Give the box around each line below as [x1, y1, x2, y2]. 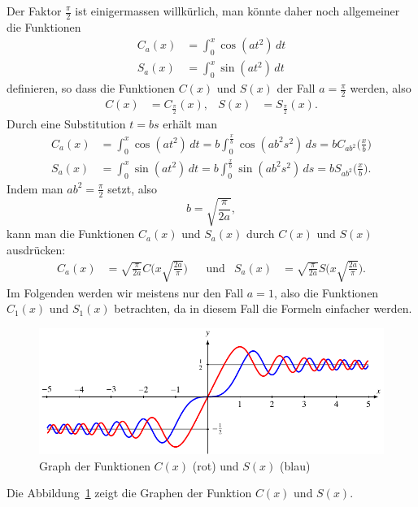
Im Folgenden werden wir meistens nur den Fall [7, 284, 244, 301]
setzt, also [107, 180, 158, 197]
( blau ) [280, 457, 311, 474]
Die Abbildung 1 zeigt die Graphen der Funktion [7, 484, 252, 501]
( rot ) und [192, 457, 239, 474]
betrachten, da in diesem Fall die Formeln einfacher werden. [114, 300, 412, 317]
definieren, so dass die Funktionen [7, 80, 175, 97]
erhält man [163, 115, 218, 132]
